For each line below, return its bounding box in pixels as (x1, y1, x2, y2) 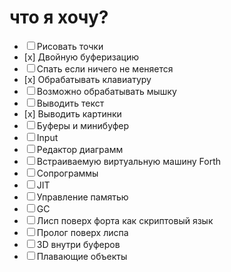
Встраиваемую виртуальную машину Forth (36, 155, 222, 167)
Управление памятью (36, 191, 129, 203)
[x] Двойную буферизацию (23, 51, 140, 63)
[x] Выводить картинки (23, 107, 122, 120)
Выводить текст (36, 97, 105, 109)
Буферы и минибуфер (36, 119, 130, 131)
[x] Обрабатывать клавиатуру (23, 73, 152, 85)
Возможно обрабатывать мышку (36, 85, 177, 97)
